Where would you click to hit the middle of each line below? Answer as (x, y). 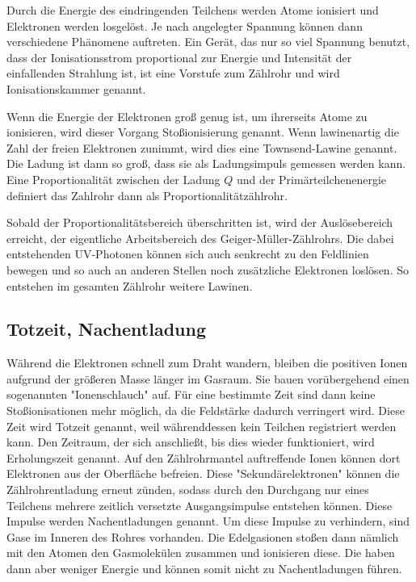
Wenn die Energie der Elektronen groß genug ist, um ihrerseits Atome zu (187, 116)
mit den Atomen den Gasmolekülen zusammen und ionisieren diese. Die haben (201, 553)
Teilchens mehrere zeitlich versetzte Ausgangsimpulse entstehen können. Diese (200, 505)
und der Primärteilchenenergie (311, 179)
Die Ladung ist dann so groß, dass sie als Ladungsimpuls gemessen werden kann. (206, 163)
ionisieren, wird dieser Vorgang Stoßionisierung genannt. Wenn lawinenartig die (203, 132)
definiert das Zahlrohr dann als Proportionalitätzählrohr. (147, 195)
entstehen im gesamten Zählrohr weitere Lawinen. (130, 285)
